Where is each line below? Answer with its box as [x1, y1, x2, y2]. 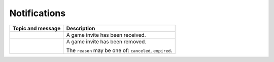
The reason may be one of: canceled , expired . [66, 47, 173, 54]
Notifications [9, 8, 66, 19]
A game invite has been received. [66, 31, 146, 38]
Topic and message [12, 25, 61, 32]
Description [66, 25, 95, 32]
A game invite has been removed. [66, 38, 147, 45]
